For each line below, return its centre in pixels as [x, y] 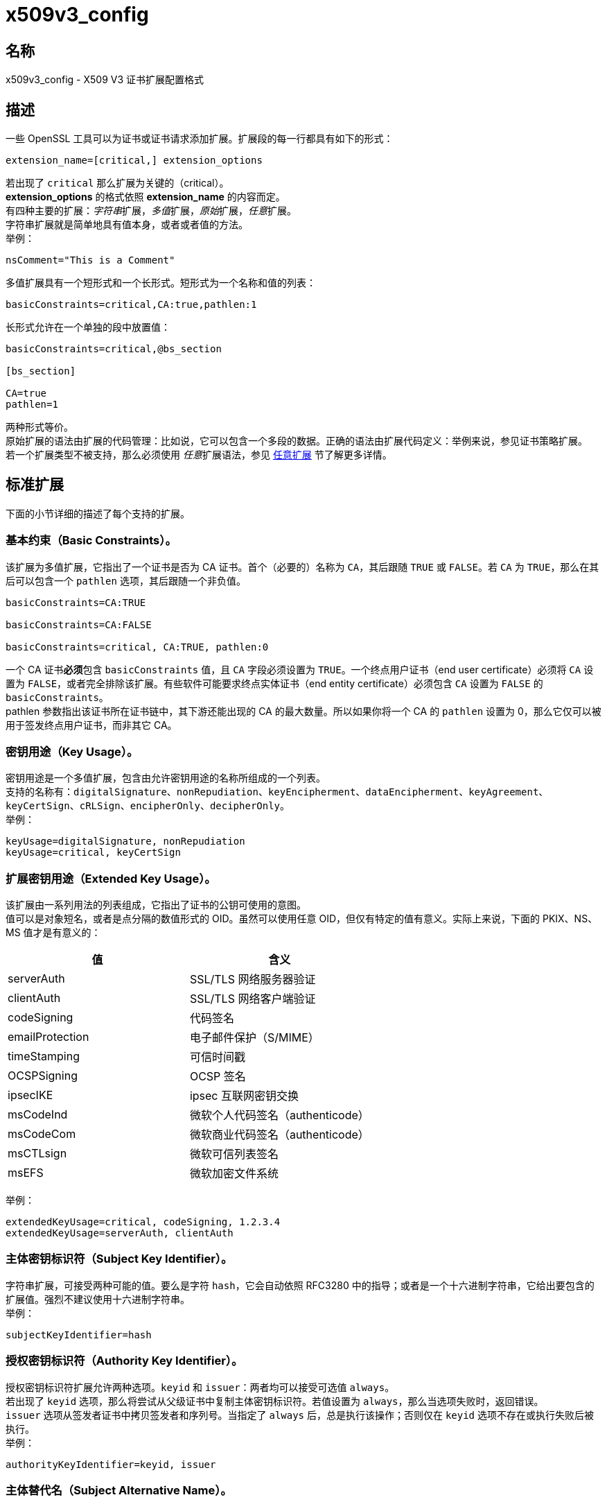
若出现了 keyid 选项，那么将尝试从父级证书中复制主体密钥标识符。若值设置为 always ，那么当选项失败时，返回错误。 [275, 1401]
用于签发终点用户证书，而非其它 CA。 [91, 725]
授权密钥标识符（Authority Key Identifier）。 [124, 1361]
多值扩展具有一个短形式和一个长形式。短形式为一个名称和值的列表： [161, 283]
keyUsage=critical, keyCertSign [93, 853]
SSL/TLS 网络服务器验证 [253, 979]
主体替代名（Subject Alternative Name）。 [119, 1490]
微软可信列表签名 [234, 1154]
